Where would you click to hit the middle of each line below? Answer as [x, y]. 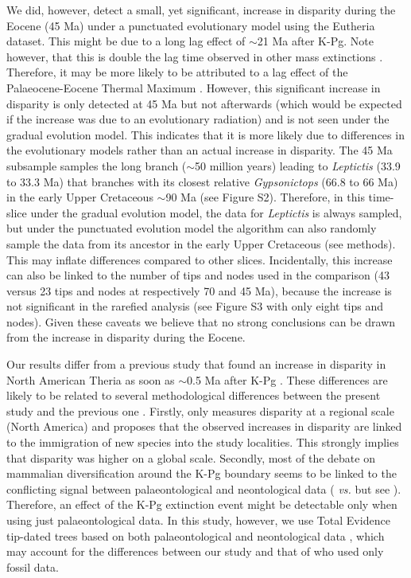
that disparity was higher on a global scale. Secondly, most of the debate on [191, 457]
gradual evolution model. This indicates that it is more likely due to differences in [205, 134]
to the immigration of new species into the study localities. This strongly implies [203, 442]
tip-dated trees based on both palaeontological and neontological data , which [196, 535]
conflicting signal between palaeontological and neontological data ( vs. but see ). [204, 488]
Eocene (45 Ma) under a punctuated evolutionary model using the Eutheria [191, 25]
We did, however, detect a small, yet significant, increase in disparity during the [201, 10]
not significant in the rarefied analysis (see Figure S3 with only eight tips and [195, 306]
